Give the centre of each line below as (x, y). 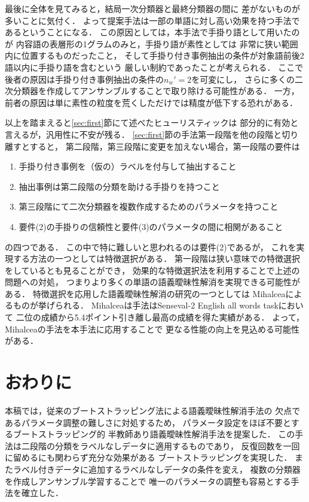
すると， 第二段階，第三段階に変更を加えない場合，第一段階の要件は (165, 146)
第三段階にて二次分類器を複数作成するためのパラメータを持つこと (149, 206)
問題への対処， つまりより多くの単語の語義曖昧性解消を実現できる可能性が (153, 282)
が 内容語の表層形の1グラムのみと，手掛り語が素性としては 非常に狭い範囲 (152, 43)
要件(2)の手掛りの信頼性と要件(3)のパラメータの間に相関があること (151, 226)
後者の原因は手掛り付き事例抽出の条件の (84, 79)
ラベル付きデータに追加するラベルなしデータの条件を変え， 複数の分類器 (157, 469)
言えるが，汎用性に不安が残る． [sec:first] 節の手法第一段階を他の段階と (143, 134)
